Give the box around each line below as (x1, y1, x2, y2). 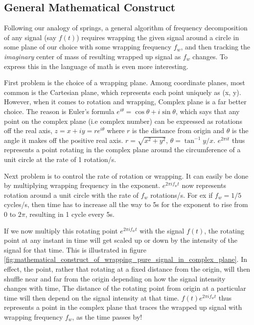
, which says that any (175, 106, 240, 116)
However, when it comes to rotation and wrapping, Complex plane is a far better (4, 96, 247, 107)
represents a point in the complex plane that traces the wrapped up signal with (4, 302, 242, 312)
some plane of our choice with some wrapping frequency (4, 42, 172, 52)
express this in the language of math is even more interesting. (4, 61, 188, 71)
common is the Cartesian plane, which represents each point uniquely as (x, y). (4, 87, 241, 97)
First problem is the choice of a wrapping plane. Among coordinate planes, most (4, 77, 245, 88)
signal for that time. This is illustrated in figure (4, 244, 146, 255)
